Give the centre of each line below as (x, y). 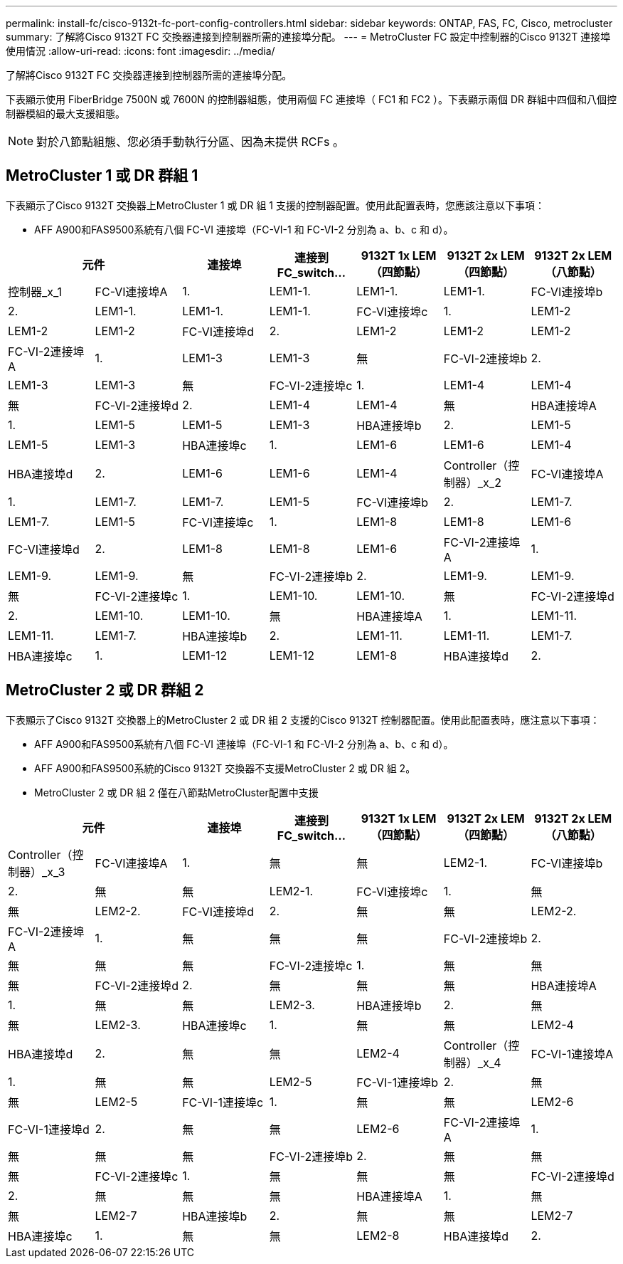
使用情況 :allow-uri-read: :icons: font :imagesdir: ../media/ (140, 51)
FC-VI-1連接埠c (223, 1102)
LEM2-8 (378, 1235)
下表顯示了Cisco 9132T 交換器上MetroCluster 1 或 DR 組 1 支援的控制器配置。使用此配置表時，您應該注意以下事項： (275, 205)
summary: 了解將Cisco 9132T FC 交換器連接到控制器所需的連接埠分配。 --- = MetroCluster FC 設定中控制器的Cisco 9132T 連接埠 (308, 37)
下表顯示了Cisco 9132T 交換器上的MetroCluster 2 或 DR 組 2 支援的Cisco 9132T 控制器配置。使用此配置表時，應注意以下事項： (303, 720)
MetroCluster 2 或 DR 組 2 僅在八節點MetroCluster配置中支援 (176, 792)
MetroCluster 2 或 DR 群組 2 (105, 690)
